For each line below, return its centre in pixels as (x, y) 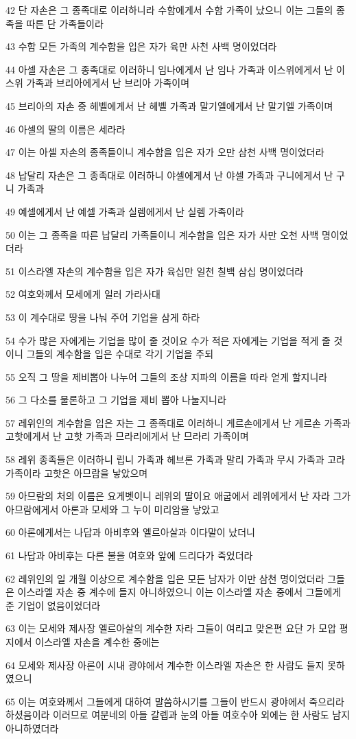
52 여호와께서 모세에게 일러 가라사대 (83, 294)
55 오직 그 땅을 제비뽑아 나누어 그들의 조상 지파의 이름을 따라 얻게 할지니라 (167, 376)
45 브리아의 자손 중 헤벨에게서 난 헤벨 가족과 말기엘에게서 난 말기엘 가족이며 (169, 105)
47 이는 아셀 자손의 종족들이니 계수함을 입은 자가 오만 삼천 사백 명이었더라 (165, 152)
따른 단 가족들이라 (65, 23)
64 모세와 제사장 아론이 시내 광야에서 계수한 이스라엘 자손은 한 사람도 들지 (165, 665)
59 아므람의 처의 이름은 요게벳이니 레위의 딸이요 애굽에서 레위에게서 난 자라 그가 (178, 496)
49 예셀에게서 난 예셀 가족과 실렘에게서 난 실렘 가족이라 (125, 211)
